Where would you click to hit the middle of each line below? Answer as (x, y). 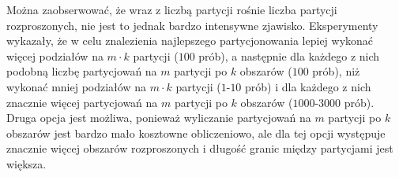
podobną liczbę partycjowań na (82, 71)
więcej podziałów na (55, 55)
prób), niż (336, 71)
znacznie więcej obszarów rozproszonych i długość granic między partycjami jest (200, 148)
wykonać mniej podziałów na (76, 86)
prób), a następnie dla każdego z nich (289, 55)
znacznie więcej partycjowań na (82, 102)
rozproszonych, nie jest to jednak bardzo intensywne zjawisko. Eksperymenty (192, 25)
